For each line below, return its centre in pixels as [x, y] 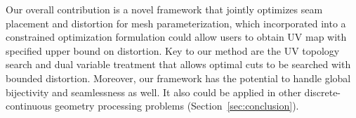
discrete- [323, 92]
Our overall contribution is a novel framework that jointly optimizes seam [164, 9]
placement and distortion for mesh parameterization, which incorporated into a [176, 23]
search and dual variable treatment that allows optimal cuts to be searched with [178, 64]
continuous [29, 106]
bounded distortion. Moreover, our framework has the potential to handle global [178, 78]
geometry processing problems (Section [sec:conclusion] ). [177, 106]
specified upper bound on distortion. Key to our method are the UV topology [173, 50]
